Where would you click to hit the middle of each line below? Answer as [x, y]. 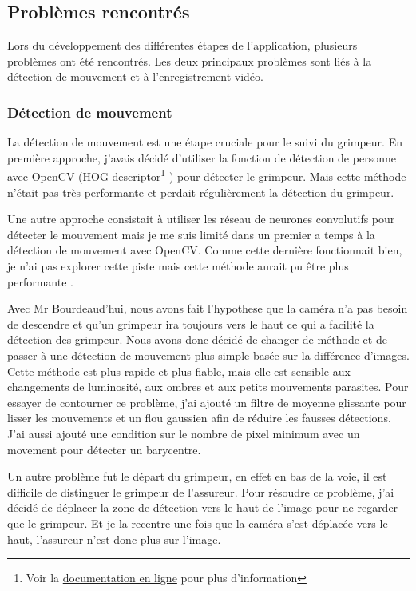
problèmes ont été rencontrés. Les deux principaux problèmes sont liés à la [190, 60]
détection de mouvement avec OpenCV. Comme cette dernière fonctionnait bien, [205, 250]
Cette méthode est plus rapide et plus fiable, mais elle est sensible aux [179, 371]
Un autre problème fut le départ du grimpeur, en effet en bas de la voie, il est [197, 476]
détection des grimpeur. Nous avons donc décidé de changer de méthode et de [197, 339]
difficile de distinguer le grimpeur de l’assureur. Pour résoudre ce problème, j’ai [201, 491]
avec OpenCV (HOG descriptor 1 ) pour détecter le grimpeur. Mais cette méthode [207, 175]
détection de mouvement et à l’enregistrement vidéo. [135, 76]
